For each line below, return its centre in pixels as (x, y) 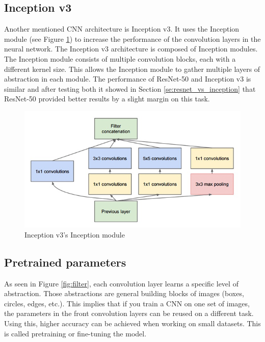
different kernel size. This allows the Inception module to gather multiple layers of (132, 69)
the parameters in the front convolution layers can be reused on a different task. (129, 313)
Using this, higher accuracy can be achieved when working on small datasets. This (132, 323)
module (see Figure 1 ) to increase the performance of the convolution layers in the (132, 38)
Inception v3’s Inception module (75, 234)
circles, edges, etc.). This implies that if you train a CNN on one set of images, (127, 303)
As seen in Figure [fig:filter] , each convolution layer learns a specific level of (121, 283)
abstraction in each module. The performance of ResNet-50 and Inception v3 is (128, 79)
